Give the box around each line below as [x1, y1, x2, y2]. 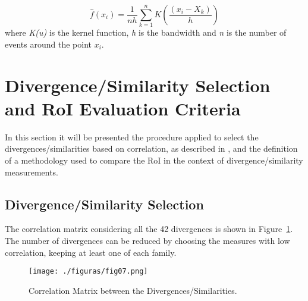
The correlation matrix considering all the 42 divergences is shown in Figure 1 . [5, 222, 293, 235]
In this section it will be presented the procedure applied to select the [5, 130, 259, 143]
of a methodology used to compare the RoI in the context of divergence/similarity [5, 154, 303, 167]
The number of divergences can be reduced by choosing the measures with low [5, 234, 290, 246]
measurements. [5, 165, 59, 178]
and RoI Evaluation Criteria [5, 96, 241, 120]
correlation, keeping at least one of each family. [5, 246, 177, 258]
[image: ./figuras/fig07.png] [29, 267, 148, 276]
